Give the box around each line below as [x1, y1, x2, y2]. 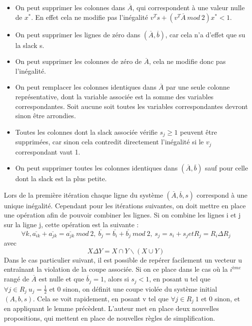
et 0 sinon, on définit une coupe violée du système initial [49, 283, 217, 294]
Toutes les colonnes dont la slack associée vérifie [15, 126, 158, 137]
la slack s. [15, 40, 45, 50]
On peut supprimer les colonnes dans [15, 2, 126, 12]
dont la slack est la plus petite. [15, 173, 107, 184]
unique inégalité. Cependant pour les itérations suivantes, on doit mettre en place [4, 200, 246, 210]
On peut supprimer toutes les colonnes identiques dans [15, 163, 178, 173]
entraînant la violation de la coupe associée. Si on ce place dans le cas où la [4, 264, 228, 274]
